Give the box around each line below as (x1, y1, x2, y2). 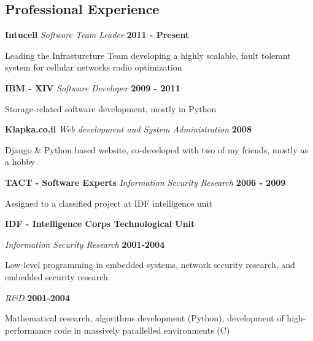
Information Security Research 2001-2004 (5, 237, 165, 250)
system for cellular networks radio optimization (5, 61, 182, 74)
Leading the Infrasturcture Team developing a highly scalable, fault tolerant (5, 48, 291, 61)
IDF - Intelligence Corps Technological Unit (5, 217, 195, 230)
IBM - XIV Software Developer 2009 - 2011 (5, 81, 180, 94)
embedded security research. (5, 270, 110, 283)
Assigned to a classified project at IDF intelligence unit (5, 196, 212, 209)
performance (5, 323, 52, 336)
